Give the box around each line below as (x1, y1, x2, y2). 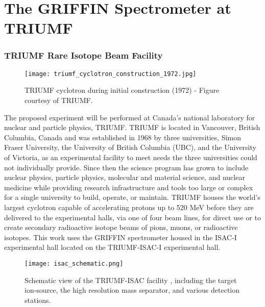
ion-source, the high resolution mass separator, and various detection (25, 285, 240, 295)
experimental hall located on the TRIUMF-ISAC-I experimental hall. (4, 242, 221, 252)
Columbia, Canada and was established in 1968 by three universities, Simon (4, 132, 242, 142)
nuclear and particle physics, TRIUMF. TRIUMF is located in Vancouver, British (4, 122, 260, 133)
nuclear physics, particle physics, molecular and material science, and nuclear (4, 172, 245, 183)
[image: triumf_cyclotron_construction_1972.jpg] (25, 70, 197, 78)
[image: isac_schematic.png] (25, 260, 124, 267)
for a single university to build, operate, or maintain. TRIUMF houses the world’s (4, 192, 260, 202)
